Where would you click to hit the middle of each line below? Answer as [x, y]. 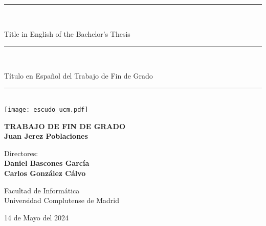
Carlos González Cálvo [45, 173]
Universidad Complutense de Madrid [62, 200]
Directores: [21, 153]
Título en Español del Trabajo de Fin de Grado [79, 75]
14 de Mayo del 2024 [36, 217]
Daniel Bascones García [47, 163]
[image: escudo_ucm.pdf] [46, 109]
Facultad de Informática [42, 190]
